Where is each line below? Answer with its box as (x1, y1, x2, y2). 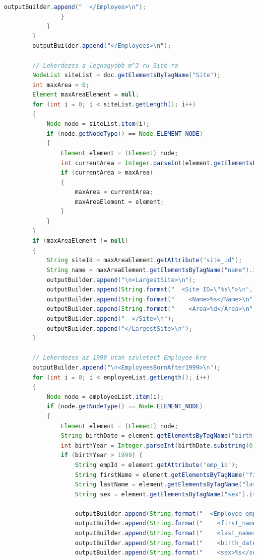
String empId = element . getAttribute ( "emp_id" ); (75, 461, 239, 468)
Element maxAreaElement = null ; (32, 91, 139, 98)
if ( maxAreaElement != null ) (32, 237, 129, 245)
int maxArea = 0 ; (32, 81, 89, 89)
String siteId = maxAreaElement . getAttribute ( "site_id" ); (46, 257, 242, 264)
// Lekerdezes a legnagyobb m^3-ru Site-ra (32, 62, 178, 69)
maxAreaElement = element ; (75, 198, 164, 205)
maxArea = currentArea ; (75, 188, 153, 196)
